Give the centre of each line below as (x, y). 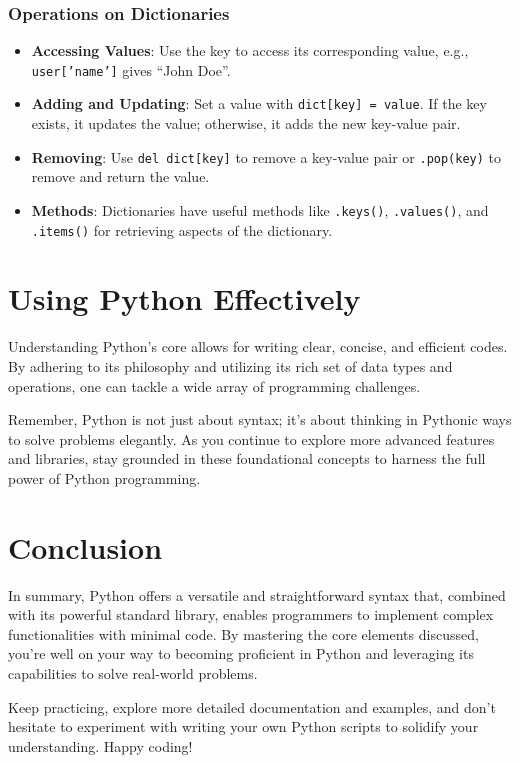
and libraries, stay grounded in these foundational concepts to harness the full (247, 458)
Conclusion (85, 546)
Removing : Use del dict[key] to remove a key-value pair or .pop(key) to (266, 156)
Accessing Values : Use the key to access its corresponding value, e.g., (250, 50)
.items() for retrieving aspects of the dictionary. (182, 229)
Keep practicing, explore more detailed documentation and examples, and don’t (252, 706)
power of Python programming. (104, 477)
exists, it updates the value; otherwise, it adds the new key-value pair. (246, 123)
